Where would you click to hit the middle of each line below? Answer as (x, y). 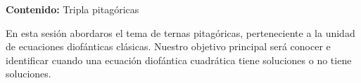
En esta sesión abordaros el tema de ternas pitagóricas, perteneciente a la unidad (180, 32)
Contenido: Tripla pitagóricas (72, 9)
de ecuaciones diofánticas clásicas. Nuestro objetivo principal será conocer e (168, 46)
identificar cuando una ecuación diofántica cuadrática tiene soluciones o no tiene (179, 60)
